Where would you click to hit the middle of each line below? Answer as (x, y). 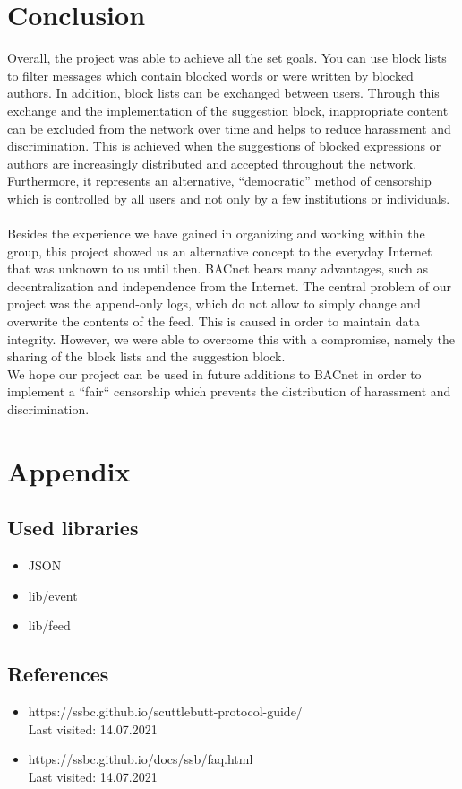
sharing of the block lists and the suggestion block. (146, 356)
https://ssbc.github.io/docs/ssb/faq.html (141, 759)
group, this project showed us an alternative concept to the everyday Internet (220, 251)
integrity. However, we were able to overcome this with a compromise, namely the (231, 338)
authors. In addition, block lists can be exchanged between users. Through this (223, 93)
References (58, 674)
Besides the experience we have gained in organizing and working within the (216, 234)
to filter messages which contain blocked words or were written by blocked (210, 75)
